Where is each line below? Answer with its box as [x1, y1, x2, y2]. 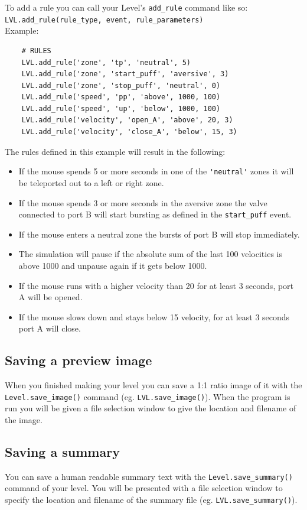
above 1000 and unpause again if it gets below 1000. [18, 259, 207, 271]
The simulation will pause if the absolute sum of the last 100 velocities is [18, 248, 282, 260]
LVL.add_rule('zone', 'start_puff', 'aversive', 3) [21, 70, 229, 79]
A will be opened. [18, 291, 83, 303]
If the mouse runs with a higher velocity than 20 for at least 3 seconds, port [18, 279, 294, 291]
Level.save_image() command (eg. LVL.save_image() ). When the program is [5, 390, 290, 402]
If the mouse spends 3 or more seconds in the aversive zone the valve [18, 196, 267, 209]
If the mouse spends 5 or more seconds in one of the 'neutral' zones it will [18, 165, 294, 177]
